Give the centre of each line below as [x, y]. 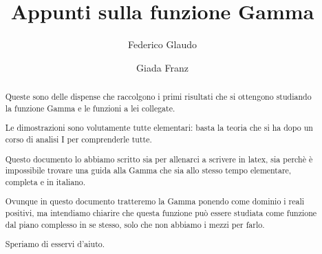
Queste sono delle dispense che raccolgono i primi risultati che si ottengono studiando [158, 97]
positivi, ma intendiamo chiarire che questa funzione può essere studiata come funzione [161, 213]
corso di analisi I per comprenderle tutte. [78, 139]
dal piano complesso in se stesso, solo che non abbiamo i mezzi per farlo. [135, 224]
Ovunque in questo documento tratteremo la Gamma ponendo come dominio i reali [155, 201]
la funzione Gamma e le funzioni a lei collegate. [90, 108]
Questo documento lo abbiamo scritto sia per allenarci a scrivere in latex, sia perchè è [159, 159]
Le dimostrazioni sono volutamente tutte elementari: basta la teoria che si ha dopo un [159, 128]
